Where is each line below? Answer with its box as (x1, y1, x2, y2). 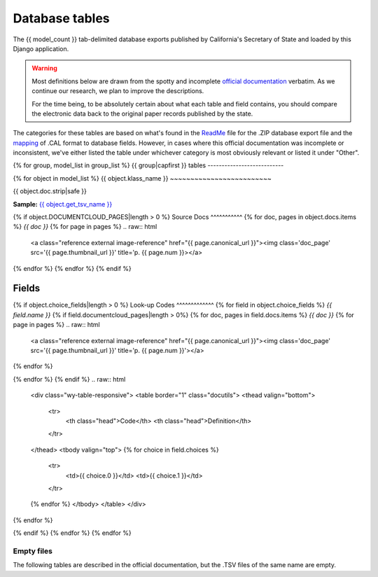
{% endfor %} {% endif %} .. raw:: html (13, 375, 126, 383)
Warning (31, 64, 57, 73)
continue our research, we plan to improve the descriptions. (31, 87, 204, 95)
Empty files (13, 546, 52, 556)
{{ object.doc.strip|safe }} (13, 187, 87, 195)
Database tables (13, 11, 110, 26)
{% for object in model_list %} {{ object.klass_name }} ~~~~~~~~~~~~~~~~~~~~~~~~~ (13, 174, 272, 182)
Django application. (13, 44, 69, 53)
